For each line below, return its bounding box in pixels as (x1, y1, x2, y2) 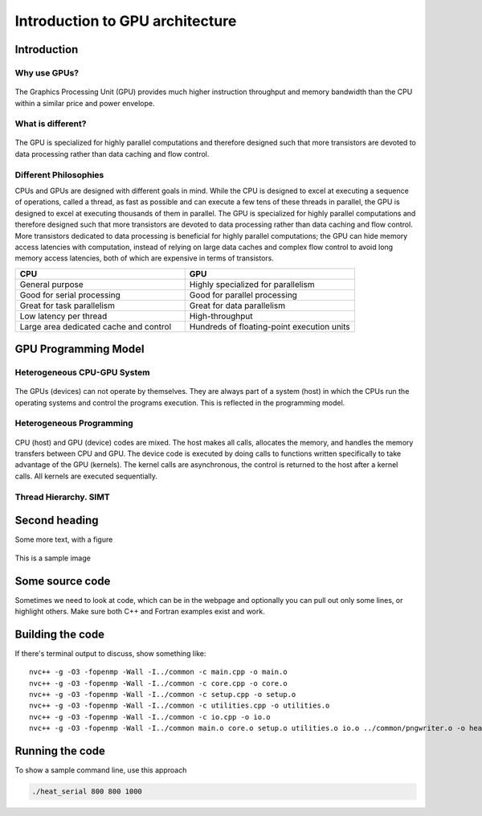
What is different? (14, 118, 87, 129)
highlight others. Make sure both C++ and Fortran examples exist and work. (14, 606, 265, 616)
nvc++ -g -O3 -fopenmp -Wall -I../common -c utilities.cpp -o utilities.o (29, 701, 330, 711)
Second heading (14, 514, 100, 527)
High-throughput (189, 310, 253, 322)
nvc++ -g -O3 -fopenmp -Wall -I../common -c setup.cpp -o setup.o (29, 690, 296, 699)
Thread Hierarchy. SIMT (14, 491, 110, 502)
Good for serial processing (19, 289, 120, 301)
